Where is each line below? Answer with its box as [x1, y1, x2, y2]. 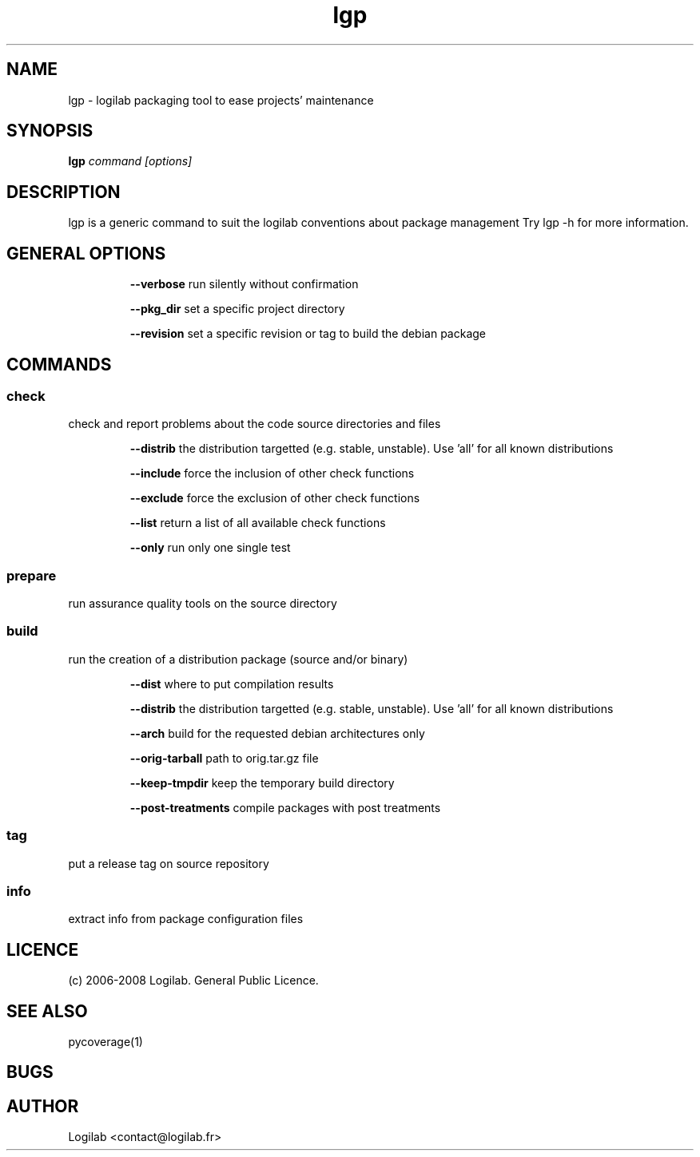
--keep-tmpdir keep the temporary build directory [129, 775, 395, 790]
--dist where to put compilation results [129, 676, 334, 691]
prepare [6, 567, 57, 584]
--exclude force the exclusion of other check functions [129, 491, 420, 505]
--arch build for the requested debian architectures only [129, 726, 425, 740]
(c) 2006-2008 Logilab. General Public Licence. [68, 973, 319, 988]
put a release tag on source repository [68, 856, 269, 870]
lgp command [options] [68, 154, 193, 168]
